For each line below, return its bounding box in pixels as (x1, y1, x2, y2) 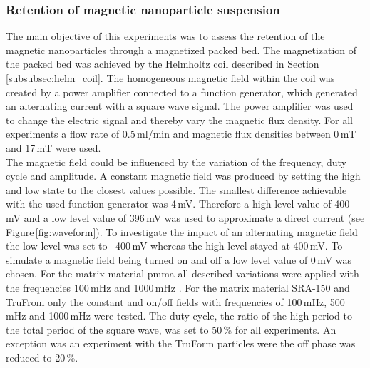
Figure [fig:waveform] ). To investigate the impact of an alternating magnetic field (6, 224, 358, 239)
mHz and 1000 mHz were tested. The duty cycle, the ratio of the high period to (6, 308, 352, 323)
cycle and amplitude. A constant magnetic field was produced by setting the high (6, 168, 361, 183)
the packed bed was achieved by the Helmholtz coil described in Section (6, 56, 319, 71)
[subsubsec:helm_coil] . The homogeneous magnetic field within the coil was (6, 71, 335, 85)
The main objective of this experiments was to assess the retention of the (6, 29, 325, 44)
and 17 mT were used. (6, 140, 101, 155)
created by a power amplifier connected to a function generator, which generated (6, 84, 358, 99)
